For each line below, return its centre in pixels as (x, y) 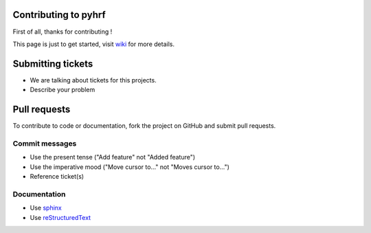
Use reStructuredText (60, 217)
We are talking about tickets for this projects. (93, 80)
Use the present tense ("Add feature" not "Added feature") (113, 157)
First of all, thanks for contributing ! (63, 32)
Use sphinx (46, 208)
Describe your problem (63, 90)
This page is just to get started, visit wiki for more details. (94, 44)
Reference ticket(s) (57, 177)
